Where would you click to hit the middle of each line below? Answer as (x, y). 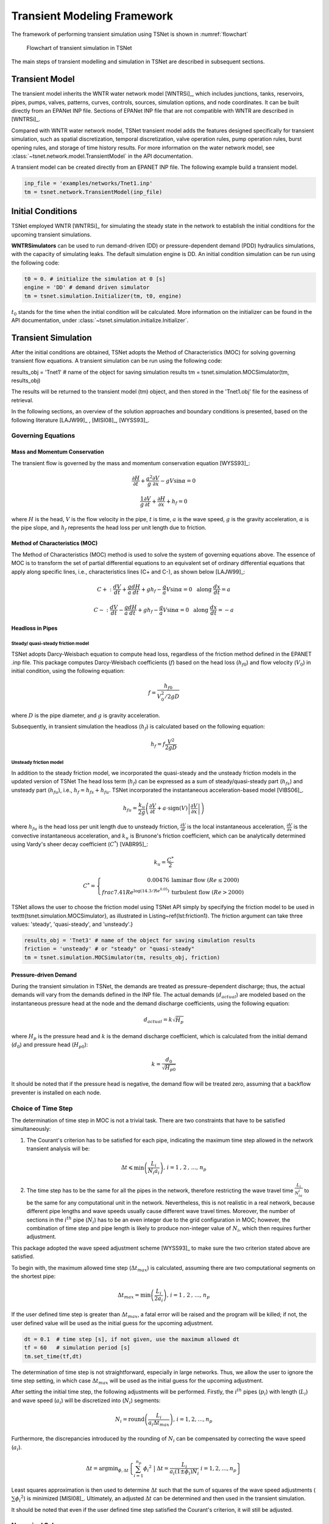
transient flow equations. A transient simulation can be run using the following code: (117, 361)
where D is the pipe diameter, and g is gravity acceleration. (86, 715)
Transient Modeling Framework (92, 16)
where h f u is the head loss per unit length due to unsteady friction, (95, 828)
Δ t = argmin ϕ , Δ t (107, 1469)
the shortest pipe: (34, 1276)
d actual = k (158, 1020)
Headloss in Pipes (34, 628)
